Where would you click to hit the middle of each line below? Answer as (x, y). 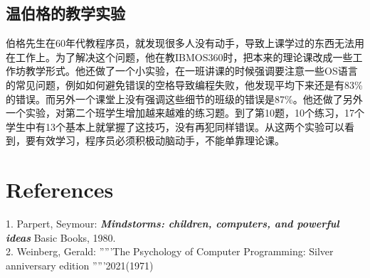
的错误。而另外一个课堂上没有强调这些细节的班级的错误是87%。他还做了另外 (184, 98)
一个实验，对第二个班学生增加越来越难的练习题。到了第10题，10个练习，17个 (185, 113)
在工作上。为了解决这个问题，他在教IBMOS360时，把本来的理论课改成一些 (179, 57)
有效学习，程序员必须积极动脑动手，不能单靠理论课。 (160, 140)
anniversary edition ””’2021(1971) (80, 265)
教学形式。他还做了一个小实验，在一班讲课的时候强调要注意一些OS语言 (191, 71)
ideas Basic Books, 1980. (61, 237)
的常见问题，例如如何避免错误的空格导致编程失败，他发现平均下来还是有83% (184, 84)
